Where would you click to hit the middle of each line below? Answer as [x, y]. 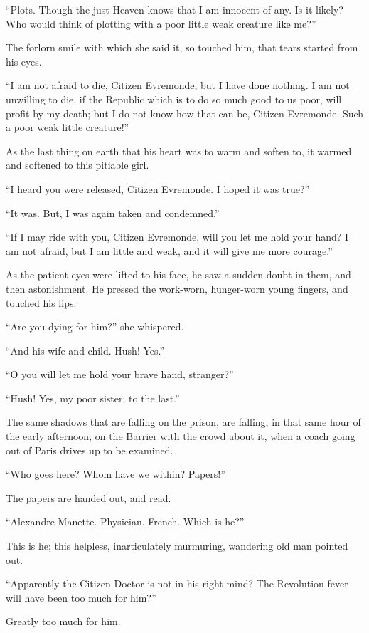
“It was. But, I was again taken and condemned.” [113, 213]
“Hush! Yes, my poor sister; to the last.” [93, 398]
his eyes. [24, 61]
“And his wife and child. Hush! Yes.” [85, 350]
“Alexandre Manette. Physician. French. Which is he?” [125, 522]
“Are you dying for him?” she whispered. [95, 326]
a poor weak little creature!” [68, 127]
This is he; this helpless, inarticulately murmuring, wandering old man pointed [177, 546]
